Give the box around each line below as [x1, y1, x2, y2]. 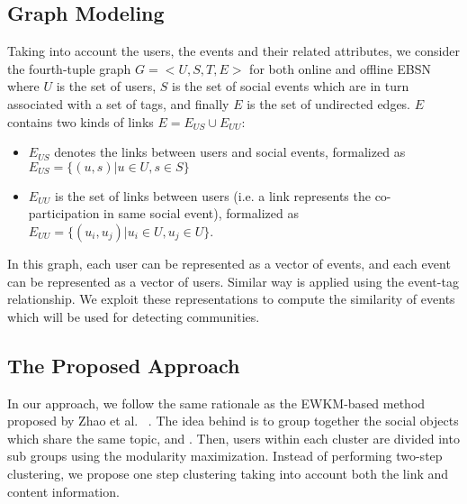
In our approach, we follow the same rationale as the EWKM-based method [7, 393, 426, 412]
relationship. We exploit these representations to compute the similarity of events [7, 289, 455, 308]
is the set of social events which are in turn [172, 77, 409, 96]
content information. [7, 481, 120, 500]
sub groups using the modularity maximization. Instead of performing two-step [7, 446, 443, 465]
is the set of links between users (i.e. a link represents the [54, 186, 371, 205]
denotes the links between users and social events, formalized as [54, 142, 406, 161]
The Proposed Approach [7, 351, 240, 379]
